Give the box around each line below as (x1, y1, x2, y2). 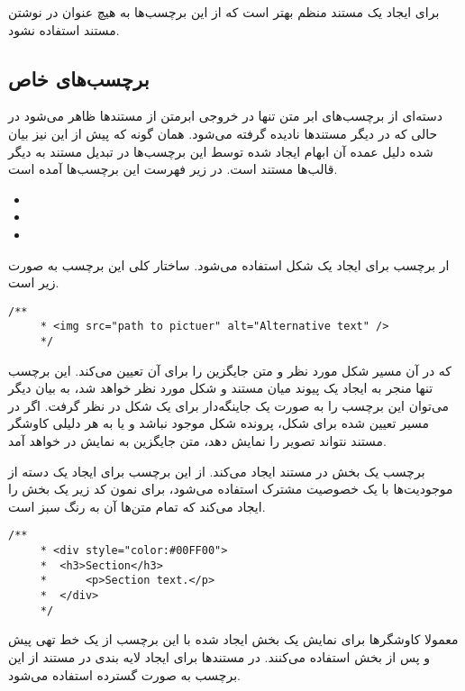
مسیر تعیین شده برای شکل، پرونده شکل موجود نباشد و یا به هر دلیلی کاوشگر (8, 414, 430, 432)
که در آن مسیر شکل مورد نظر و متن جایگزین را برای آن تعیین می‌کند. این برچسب (8, 360, 452, 379)
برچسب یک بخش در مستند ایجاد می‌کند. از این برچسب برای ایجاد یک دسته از (8, 461, 425, 480)
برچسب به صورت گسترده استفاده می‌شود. (8, 665, 241, 684)
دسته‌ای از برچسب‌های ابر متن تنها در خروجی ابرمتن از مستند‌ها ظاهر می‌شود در (8, 106, 442, 125)
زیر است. (8, 273, 59, 292)
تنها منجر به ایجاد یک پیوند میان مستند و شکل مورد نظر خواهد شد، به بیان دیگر (8, 378, 433, 397)
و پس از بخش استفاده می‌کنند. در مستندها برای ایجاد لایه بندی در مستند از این (8, 647, 431, 666)
